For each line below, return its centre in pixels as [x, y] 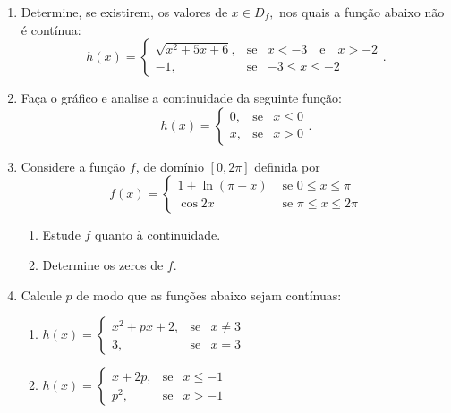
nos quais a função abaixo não [362, 12]
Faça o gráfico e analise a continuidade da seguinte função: [181, 98]
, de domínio [170, 166]
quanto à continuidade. [158, 235]
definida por [287, 166]
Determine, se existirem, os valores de [124, 12]
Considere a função [73, 166]
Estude [61, 235]
